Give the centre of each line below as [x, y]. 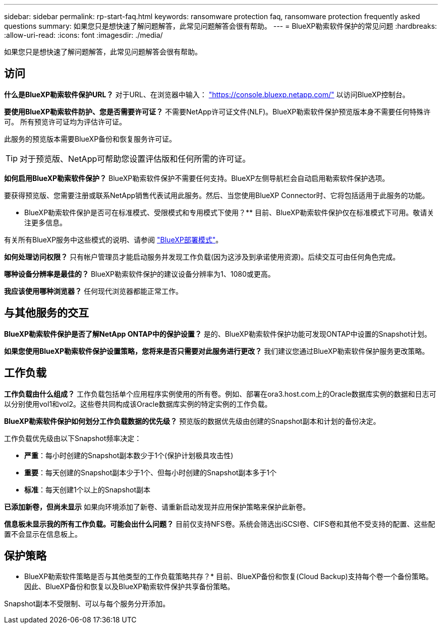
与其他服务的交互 [46, 313]
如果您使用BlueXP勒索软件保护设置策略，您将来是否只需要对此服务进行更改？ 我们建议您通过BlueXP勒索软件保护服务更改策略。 [217, 351]
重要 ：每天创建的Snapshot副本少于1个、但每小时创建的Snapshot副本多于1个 [151, 472]
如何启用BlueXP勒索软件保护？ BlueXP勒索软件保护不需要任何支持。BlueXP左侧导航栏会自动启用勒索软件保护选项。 [197, 178]
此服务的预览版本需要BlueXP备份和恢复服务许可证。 [90, 139]
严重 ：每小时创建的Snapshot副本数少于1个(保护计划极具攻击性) [129, 455]
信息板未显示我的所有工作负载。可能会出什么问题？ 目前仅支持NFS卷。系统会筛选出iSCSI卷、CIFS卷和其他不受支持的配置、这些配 [220, 524]
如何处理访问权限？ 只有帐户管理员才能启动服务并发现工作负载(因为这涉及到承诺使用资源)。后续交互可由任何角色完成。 [202, 257]
